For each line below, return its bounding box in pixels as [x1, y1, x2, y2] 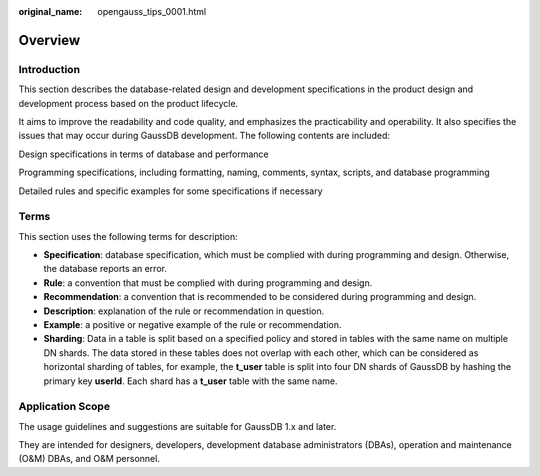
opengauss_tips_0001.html [97, 6, 207, 17]
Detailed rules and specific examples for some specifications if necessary [18, 185, 324, 197]
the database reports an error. [43, 263, 167, 275]
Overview [18, 31, 81, 49]
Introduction [18, 62, 80, 76]
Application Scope [18, 400, 110, 414]
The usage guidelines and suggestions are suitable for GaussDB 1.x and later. [18, 420, 337, 432]
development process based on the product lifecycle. [18, 97, 239, 109]
